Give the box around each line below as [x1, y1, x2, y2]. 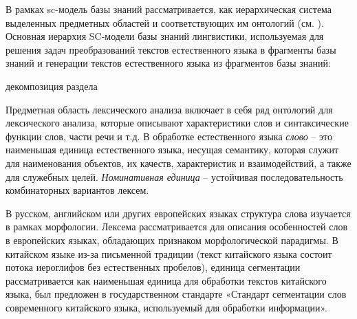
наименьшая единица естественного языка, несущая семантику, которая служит [6, 142, 339, 157]
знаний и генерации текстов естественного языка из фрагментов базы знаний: [6, 56, 331, 70]
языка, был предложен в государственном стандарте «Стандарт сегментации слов [6, 287, 347, 301]
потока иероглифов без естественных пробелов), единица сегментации [6, 260, 301, 274]
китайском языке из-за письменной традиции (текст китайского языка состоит [6, 246, 332, 261]
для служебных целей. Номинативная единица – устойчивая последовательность [6, 169, 343, 184]
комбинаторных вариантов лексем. [6, 183, 149, 197]
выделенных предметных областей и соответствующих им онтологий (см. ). [6, 15, 324, 30]
